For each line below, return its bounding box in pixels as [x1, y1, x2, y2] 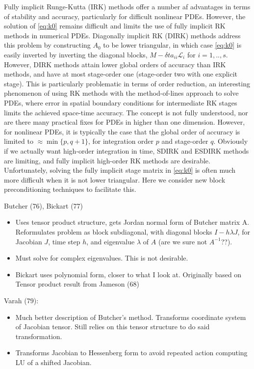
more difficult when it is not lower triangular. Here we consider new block [4, 174, 226, 184]
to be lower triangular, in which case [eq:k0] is [103, 40, 242, 50]
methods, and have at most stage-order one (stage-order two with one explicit [4, 69, 238, 79]
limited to [4, 136, 33, 146]
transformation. [15, 331, 62, 341]
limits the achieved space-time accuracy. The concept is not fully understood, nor [4, 107, 248, 117]
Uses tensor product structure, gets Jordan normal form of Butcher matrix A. [15, 217, 250, 227]
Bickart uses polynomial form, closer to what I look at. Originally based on [15, 269, 242, 279]
